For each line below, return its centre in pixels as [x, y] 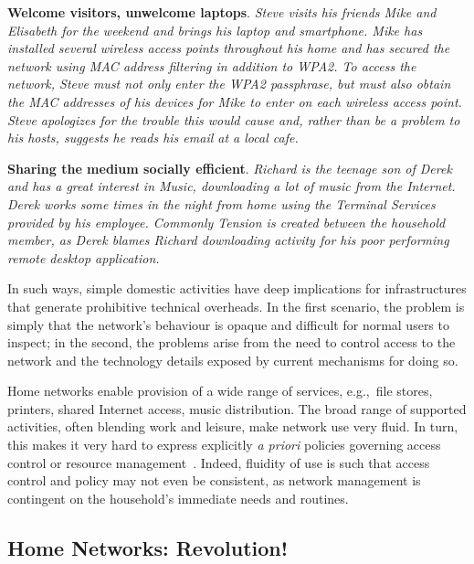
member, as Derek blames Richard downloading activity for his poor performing [228, 240]
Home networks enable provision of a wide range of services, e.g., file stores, [220, 391]
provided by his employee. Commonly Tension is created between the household [226, 222]
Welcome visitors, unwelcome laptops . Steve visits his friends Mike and [222, 12]
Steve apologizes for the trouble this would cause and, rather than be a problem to [234, 119]
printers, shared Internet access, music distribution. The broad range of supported [237, 408]
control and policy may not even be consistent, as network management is [214, 480]
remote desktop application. [84, 257]
